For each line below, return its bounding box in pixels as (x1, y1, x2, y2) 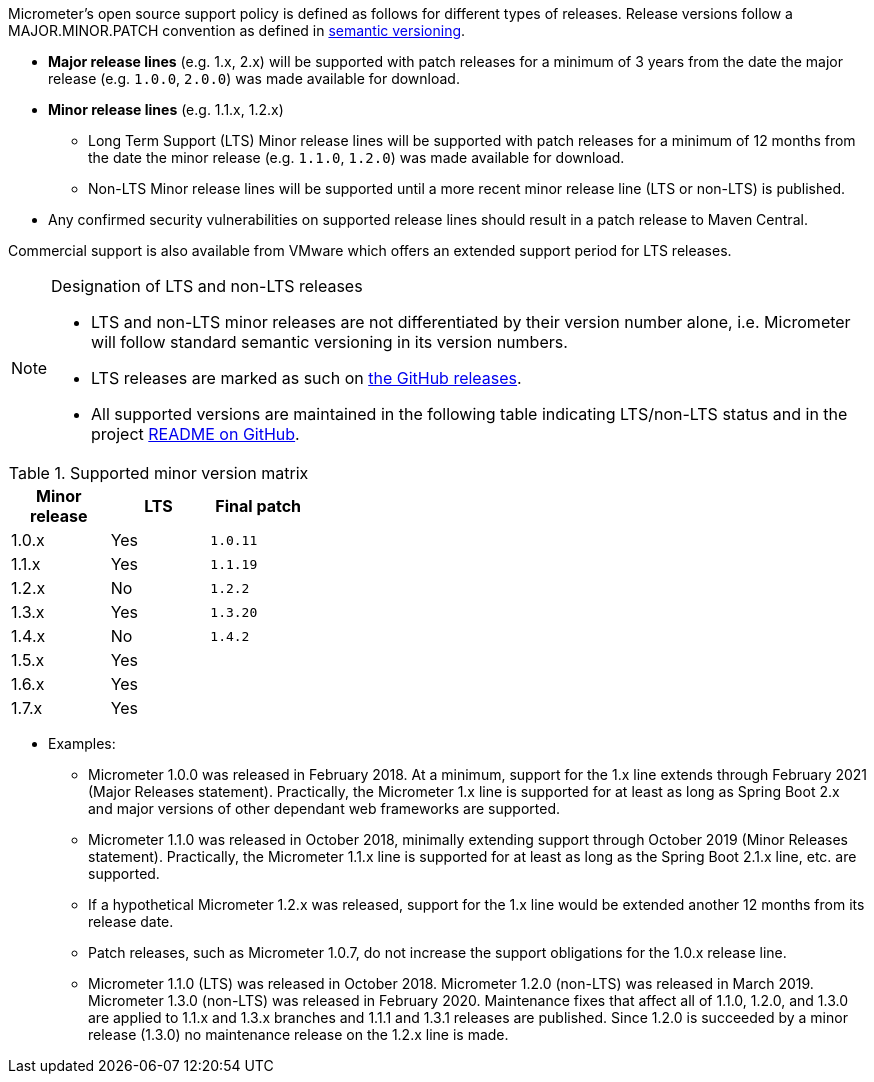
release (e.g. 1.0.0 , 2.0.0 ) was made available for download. (48, 70, 460, 87)
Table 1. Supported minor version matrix (8, 463, 309, 483)
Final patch (215, 496, 302, 516)
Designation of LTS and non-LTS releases (51, 276, 363, 296)
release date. (88, 913, 174, 930)
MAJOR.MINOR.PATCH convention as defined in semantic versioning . (8, 22, 466, 39)
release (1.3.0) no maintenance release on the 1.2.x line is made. (88, 1026, 509, 1043)
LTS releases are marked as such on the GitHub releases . (91, 368, 522, 388)
